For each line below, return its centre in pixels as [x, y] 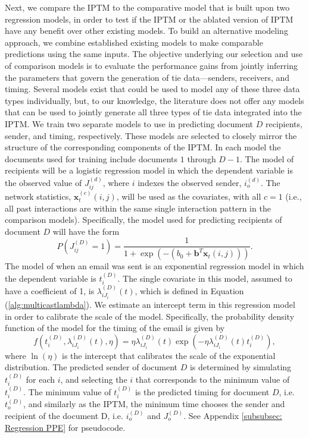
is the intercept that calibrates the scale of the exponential [169, 355]
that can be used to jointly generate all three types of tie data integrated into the [153, 112]
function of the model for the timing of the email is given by [115, 328]
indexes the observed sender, [190, 182]
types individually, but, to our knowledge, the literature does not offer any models [154, 100]
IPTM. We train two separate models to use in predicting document [129, 123]
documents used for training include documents [91, 158]
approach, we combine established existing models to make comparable [134, 42]
